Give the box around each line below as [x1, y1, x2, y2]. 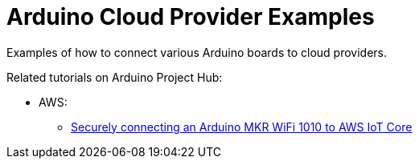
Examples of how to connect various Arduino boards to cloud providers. [6, 45, 388, 59]
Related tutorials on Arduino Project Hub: [6, 70, 223, 84]
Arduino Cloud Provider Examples [6, 3, 375, 30]
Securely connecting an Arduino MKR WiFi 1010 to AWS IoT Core [71, 119, 413, 134]
